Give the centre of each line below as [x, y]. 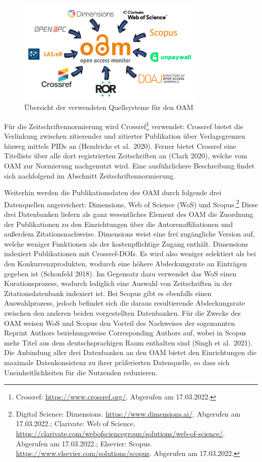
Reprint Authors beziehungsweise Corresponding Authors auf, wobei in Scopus [125, 333]
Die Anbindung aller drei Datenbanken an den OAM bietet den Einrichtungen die [130, 352]
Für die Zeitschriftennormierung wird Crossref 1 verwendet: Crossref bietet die [124, 125]
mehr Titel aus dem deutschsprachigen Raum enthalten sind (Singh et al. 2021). [128, 342]
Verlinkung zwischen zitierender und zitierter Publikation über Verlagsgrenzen [125, 136]
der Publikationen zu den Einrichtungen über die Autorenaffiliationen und [119, 224]
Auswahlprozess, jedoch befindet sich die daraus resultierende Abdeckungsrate [125, 303]
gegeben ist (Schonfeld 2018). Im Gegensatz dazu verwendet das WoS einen [120, 273]
